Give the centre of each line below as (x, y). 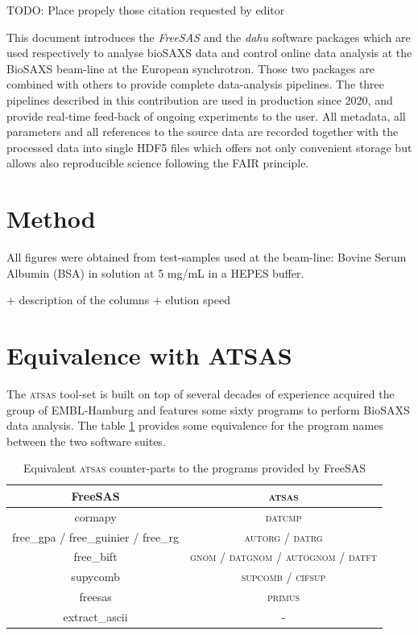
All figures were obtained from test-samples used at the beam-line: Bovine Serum (207, 257)
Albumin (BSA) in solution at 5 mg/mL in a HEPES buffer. (155, 272)
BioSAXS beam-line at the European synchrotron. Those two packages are (190, 68)
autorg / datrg (283, 536)
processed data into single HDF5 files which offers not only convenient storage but (209, 147)
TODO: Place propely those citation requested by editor (146, 10)
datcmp (283, 516)
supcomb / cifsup (283, 577)
